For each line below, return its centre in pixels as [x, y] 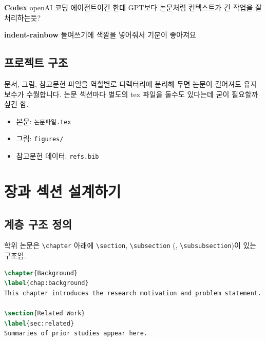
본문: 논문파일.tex [44, 121]
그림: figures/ [40, 138]
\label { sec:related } [39, 323]
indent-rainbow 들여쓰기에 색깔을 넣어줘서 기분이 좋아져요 [100, 35]
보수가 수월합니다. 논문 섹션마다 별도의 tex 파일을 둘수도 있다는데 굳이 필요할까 [131, 94]
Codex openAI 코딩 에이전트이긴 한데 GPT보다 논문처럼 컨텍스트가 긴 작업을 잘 [133, 7]
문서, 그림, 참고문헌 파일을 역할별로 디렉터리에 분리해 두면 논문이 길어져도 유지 [131, 83]
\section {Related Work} [45, 313]
